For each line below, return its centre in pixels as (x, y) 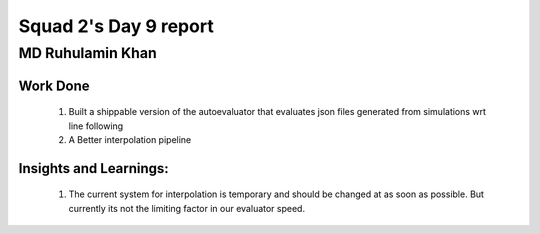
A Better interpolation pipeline (130, 139)
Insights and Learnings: (93, 168)
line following (96, 126)
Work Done (54, 85)
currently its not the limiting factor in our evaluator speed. (186, 208)
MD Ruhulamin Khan (87, 53)
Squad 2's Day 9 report (116, 26)
